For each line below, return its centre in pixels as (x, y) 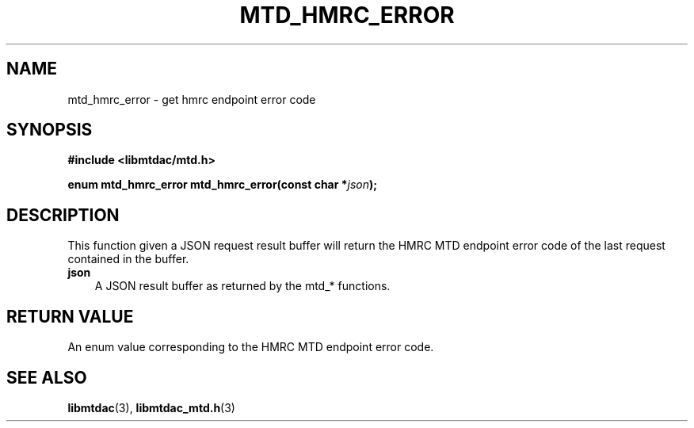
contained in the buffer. (128, 259)
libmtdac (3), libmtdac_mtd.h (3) (151, 407)
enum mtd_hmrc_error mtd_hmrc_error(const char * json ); (223, 185)
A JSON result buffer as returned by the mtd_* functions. (242, 286)
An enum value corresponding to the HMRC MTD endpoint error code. (251, 347)
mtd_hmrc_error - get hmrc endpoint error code (192, 99)
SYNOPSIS (50, 130)
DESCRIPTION (63, 215)
